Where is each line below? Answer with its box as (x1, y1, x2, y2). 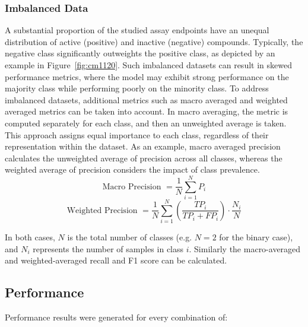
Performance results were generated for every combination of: (5, 311, 228, 323)
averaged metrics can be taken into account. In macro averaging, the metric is (5, 105, 288, 118)
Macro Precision (102, 182, 161, 191)
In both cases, (5, 231, 55, 243)
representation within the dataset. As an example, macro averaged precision (5, 140, 281, 153)
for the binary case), (219, 231, 293, 243)
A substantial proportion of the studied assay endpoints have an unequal (5, 24, 269, 36)
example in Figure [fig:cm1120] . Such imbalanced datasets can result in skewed (5, 59, 292, 71)
